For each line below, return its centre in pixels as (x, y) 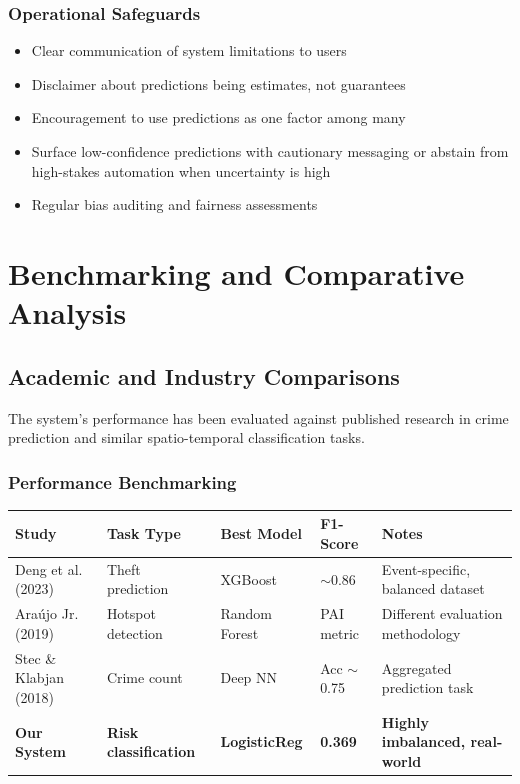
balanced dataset (433, 588)
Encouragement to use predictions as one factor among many (218, 117)
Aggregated (416, 667)
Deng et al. (49, 568)
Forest (239, 632)
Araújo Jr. (47, 613)
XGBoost (248, 578)
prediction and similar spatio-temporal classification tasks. (186, 437)
